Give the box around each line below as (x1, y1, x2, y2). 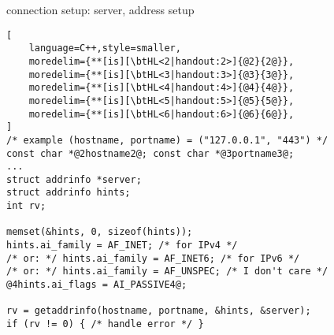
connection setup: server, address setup (6, 2, 195, 17)
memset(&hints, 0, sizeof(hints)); (6, 226, 193, 238)
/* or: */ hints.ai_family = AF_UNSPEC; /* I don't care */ (6, 266, 328, 277)
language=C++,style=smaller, (28, 43, 181, 54)
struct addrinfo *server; (6, 173, 142, 185)
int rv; (6, 200, 46, 212)
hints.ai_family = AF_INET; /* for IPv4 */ (6, 240, 238, 251)
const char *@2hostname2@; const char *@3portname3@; (6, 147, 295, 159)
